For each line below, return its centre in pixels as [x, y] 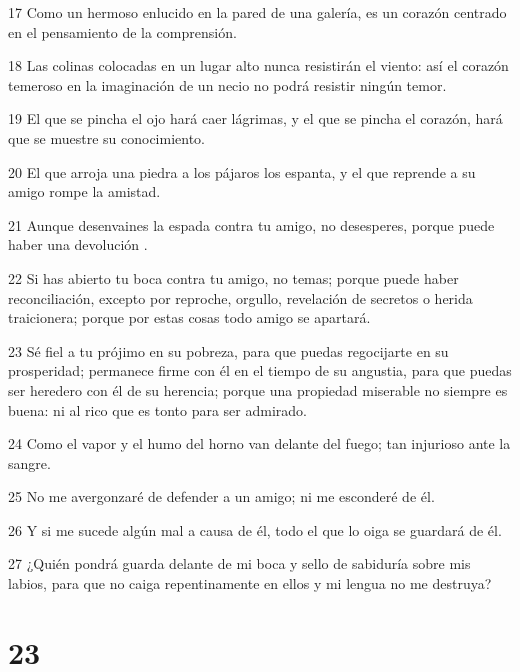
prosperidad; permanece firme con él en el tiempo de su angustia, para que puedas [260, 370]
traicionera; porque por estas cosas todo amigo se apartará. [189, 317]
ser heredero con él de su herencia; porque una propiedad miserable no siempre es [258, 389]
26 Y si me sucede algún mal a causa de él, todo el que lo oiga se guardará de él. [255, 529]
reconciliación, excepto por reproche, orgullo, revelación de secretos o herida [240, 297]
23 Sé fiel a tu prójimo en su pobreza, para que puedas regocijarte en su [228, 350]
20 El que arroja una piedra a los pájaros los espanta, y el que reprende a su [242, 171]
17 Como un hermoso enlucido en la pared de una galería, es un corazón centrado [257, 12]
